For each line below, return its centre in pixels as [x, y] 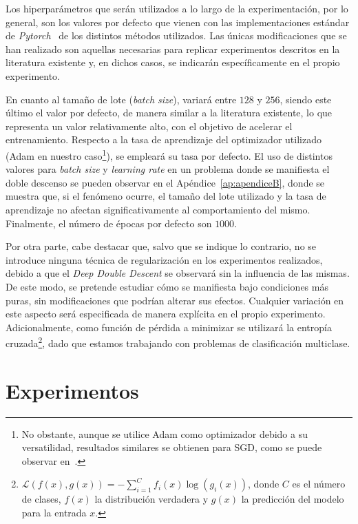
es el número [319, 484]
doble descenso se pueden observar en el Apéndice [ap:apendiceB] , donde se [165, 182]
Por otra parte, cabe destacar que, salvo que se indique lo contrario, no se [161, 246]
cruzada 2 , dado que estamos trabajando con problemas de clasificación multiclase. [178, 342]
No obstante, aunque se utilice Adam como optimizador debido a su [165, 433]
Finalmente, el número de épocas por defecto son [109, 223]
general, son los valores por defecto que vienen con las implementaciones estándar [178, 22]
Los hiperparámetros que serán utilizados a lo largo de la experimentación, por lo [177, 8]
